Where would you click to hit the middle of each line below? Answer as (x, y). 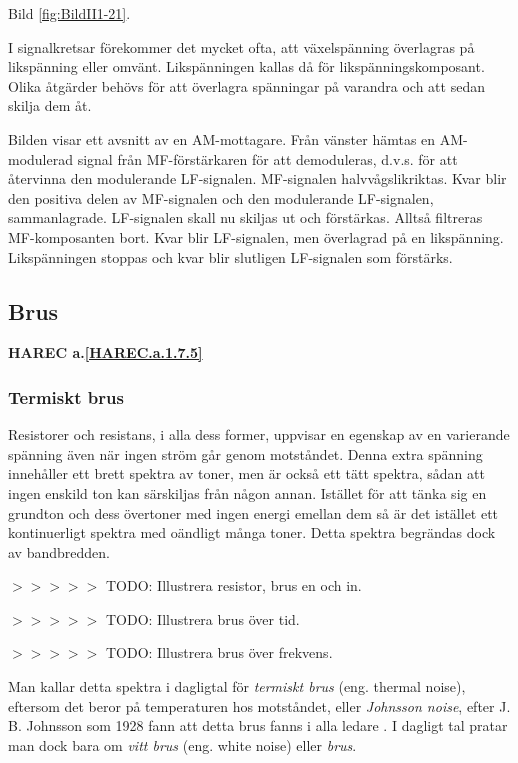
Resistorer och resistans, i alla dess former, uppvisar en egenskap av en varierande (259, 434)
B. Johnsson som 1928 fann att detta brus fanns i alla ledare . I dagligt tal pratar (258, 725)
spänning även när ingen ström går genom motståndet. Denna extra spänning (245, 453)
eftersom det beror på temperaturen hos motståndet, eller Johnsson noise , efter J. (259, 705)
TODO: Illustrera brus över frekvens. (219, 652)
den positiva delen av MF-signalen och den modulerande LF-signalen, (221, 197)
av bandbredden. (59, 551)
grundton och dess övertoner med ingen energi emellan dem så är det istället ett (253, 512)
